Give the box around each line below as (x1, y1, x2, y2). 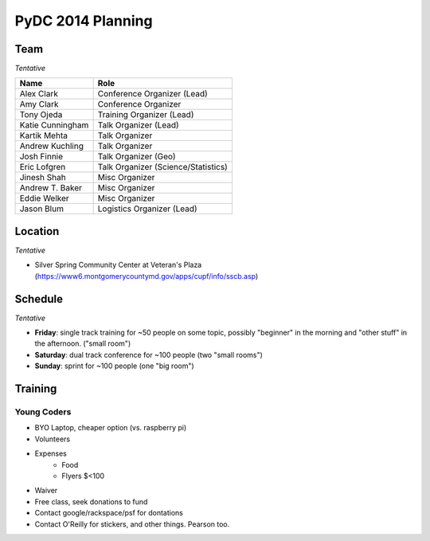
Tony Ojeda (19, 109, 63, 120)
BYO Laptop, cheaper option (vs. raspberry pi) (34, 423, 187, 433)
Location (14, 224, 60, 238)
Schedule (14, 292, 64, 306)
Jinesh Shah (19, 172, 67, 183)
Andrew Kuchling (19, 140, 84, 151)
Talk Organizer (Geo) (97, 151, 176, 163)
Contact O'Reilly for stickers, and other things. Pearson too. (34, 519, 230, 529)
